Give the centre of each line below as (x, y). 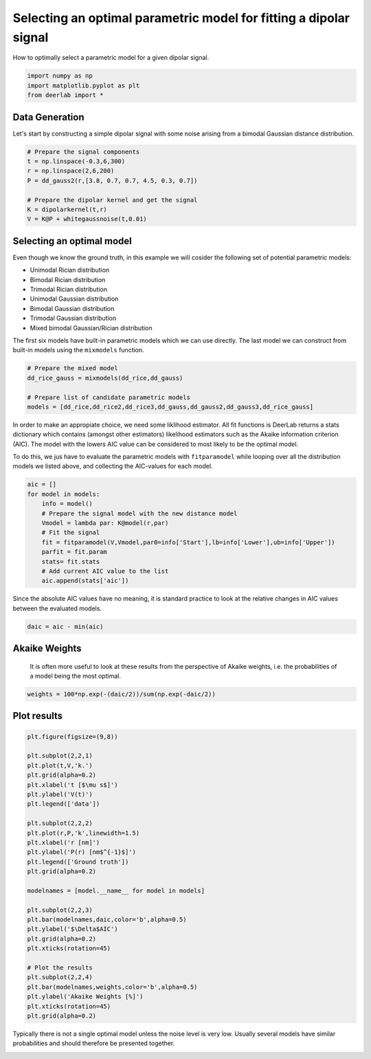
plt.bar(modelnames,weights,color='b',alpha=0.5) (112, 987)
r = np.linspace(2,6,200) (71, 171)
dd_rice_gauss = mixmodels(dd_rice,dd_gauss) (105, 378)
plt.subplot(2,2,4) (60, 977)
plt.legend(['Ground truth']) (78, 862)
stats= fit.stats (71, 561)
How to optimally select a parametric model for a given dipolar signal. (111, 58)
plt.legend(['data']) (64, 804)
